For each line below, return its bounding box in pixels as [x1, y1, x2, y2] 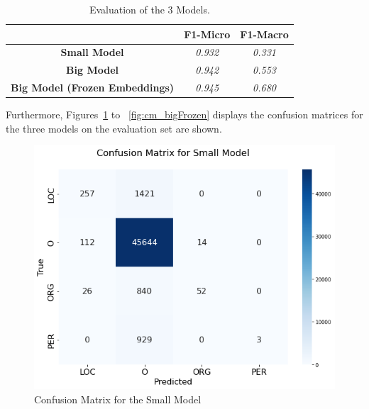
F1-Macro [240, 26, 289, 41]
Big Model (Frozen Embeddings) [11, 80, 175, 95]
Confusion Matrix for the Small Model [34, 391, 202, 406]
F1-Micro [184, 26, 231, 41]
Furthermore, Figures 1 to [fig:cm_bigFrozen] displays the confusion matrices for [6, 107, 363, 122]
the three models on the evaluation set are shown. [6, 121, 222, 135]
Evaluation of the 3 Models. [89, 2, 210, 16]
